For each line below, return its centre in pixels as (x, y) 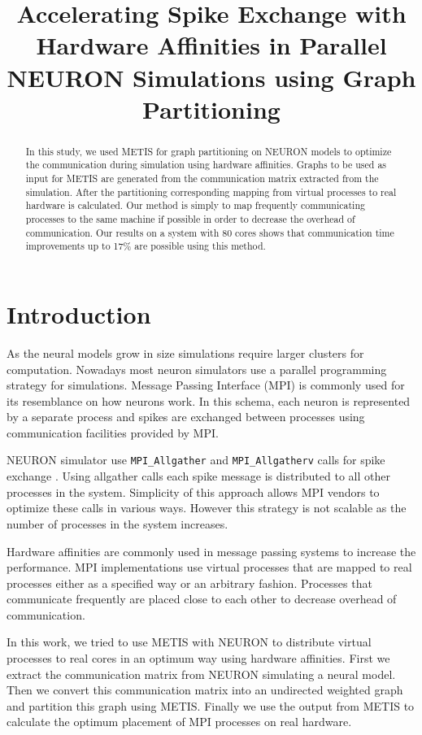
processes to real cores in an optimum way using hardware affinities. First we (198, 658)
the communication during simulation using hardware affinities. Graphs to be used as (206, 165)
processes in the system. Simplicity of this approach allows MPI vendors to (193, 491)
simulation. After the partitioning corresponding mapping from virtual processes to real (211, 191)
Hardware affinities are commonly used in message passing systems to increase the (211, 551)
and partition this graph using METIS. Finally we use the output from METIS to (211, 705)
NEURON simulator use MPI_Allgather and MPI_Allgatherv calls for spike (196, 460)
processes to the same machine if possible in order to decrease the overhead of (190, 219)
